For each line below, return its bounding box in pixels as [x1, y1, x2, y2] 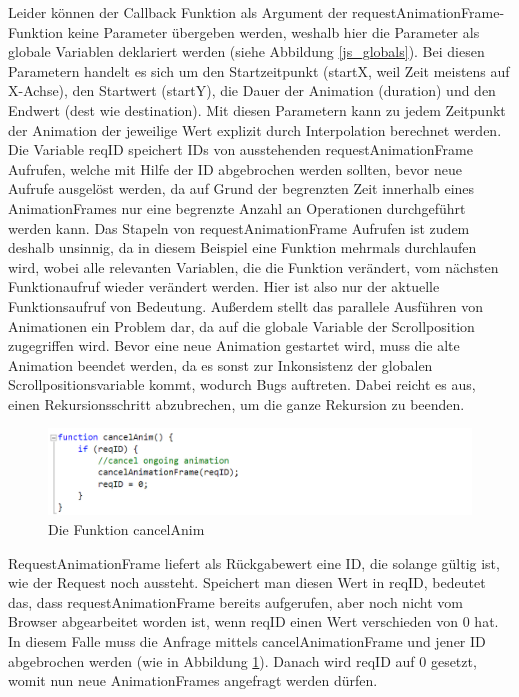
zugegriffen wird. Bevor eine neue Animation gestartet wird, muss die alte [8, 335, 460, 356]
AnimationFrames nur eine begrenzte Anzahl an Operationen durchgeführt [8, 197, 466, 218]
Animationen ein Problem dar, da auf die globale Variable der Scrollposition [8, 315, 475, 336]
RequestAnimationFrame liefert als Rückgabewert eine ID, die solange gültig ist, [8, 552, 500, 573]
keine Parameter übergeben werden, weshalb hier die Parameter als [67, 21, 480, 42]
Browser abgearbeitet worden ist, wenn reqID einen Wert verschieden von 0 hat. [8, 611, 499, 632]
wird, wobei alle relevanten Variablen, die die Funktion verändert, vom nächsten [8, 256, 499, 277]
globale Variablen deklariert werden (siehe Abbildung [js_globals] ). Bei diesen [8, 41, 485, 62]
